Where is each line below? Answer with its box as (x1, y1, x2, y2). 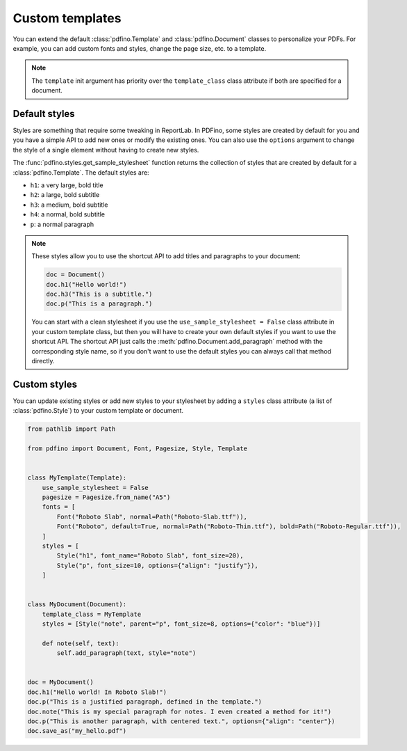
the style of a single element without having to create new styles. (13, 145, 199, 154)
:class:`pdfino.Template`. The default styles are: (13, 168, 149, 177)
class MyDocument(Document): (27, 601, 127, 608)
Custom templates (13, 10, 122, 26)
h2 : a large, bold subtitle (30, 191, 100, 199)
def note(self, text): (42, 639, 119, 647)
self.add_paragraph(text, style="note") (56, 649, 197, 657)
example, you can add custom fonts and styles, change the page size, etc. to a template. (13, 44, 267, 52)
